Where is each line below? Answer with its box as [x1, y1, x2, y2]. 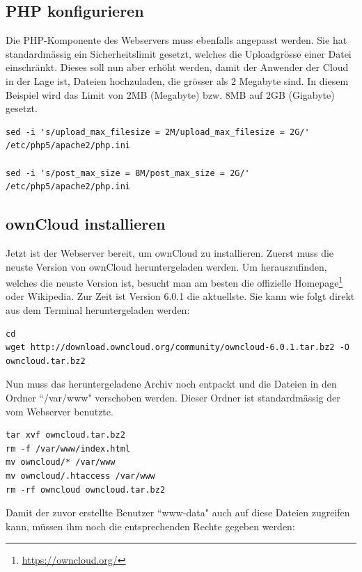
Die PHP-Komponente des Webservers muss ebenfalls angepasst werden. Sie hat [6, 33, 347, 47]
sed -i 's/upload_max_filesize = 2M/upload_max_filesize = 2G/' [6, 127, 310, 137]
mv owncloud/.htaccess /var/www [6, 470, 155, 481]
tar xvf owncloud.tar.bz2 [6, 430, 125, 440]
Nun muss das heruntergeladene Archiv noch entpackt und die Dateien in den [6, 376, 337, 391]
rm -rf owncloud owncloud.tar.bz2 [6, 484, 166, 495]
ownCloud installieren [6, 213, 166, 235]
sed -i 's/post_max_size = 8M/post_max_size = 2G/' [6, 168, 250, 178]
